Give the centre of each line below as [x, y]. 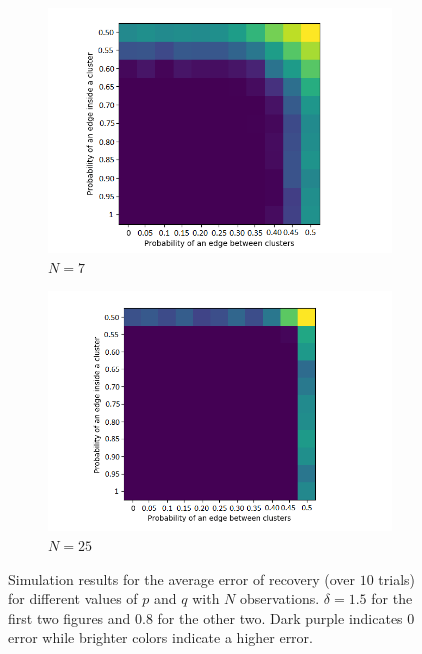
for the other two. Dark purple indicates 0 [286, 617]
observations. [280, 598]
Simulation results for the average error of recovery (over [181, 578]
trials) [396, 578]
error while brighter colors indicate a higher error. [160, 637]
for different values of [73, 598]
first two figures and [69, 617]
